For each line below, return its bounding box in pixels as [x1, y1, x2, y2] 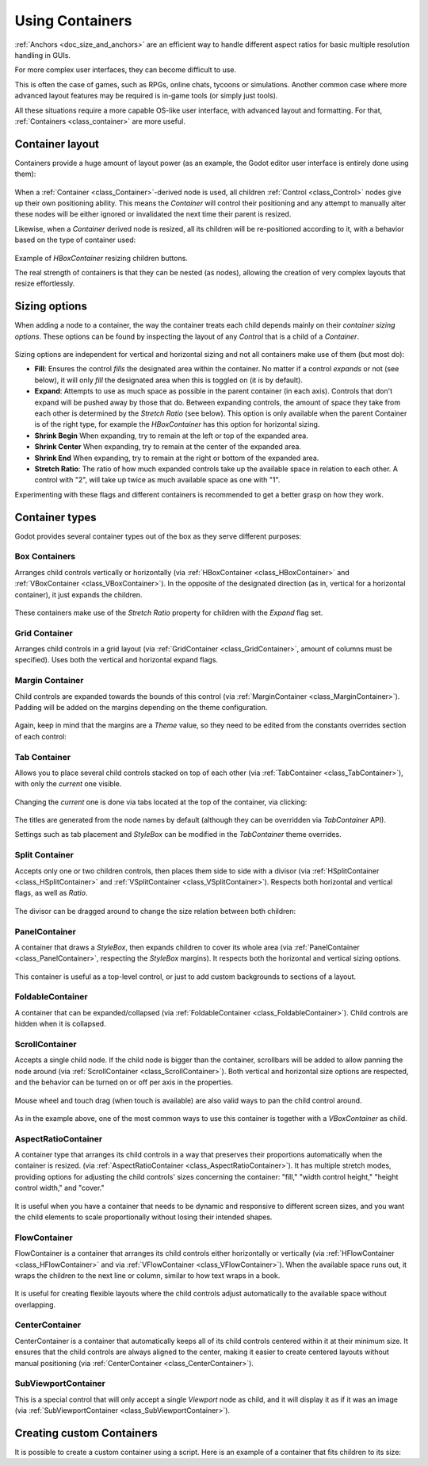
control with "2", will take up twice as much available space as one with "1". [34, 475, 281, 485]
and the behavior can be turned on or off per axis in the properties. [14, 1077, 234, 1087]
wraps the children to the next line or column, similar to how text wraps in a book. [14, 1270, 281, 1280]
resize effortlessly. [14, 278, 75, 289]
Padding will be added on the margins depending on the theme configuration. [14, 702, 268, 712]
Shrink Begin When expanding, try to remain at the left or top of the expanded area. [34, 431, 308, 440]
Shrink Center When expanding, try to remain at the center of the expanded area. [34, 442, 301, 451]
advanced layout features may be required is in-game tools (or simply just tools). [14, 91, 278, 101]
